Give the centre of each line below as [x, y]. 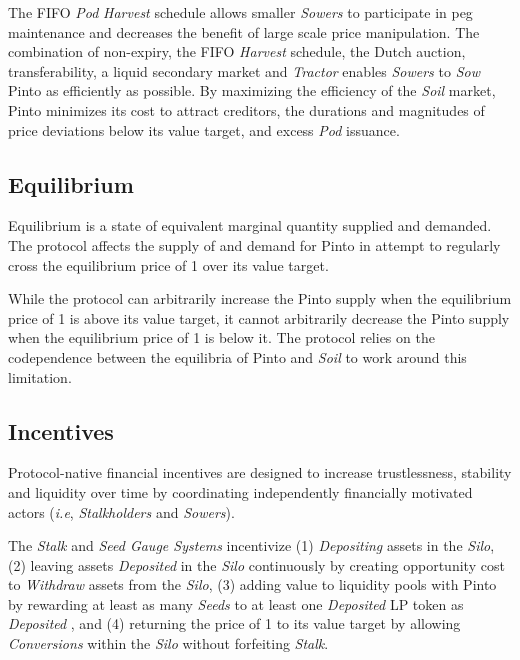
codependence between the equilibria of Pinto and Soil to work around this [237, 356]
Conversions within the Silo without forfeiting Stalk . [168, 643]
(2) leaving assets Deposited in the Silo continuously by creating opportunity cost [256, 564]
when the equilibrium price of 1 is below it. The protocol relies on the [221, 337]
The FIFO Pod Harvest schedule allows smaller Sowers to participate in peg [240, 12]
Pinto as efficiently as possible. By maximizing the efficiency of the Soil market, [252, 90]
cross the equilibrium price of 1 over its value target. [168, 264]
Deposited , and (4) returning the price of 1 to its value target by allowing [234, 623]
